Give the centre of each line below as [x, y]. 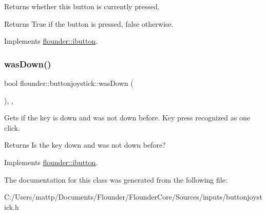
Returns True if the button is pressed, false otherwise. [89, 23]
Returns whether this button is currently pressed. [82, 6]
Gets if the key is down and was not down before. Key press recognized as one [127, 118]
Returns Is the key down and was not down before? [85, 145]
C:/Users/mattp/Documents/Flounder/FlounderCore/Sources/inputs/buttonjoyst [133, 197]
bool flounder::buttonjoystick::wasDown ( [69, 83]
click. [12, 127]
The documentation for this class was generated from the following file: [116, 179]
